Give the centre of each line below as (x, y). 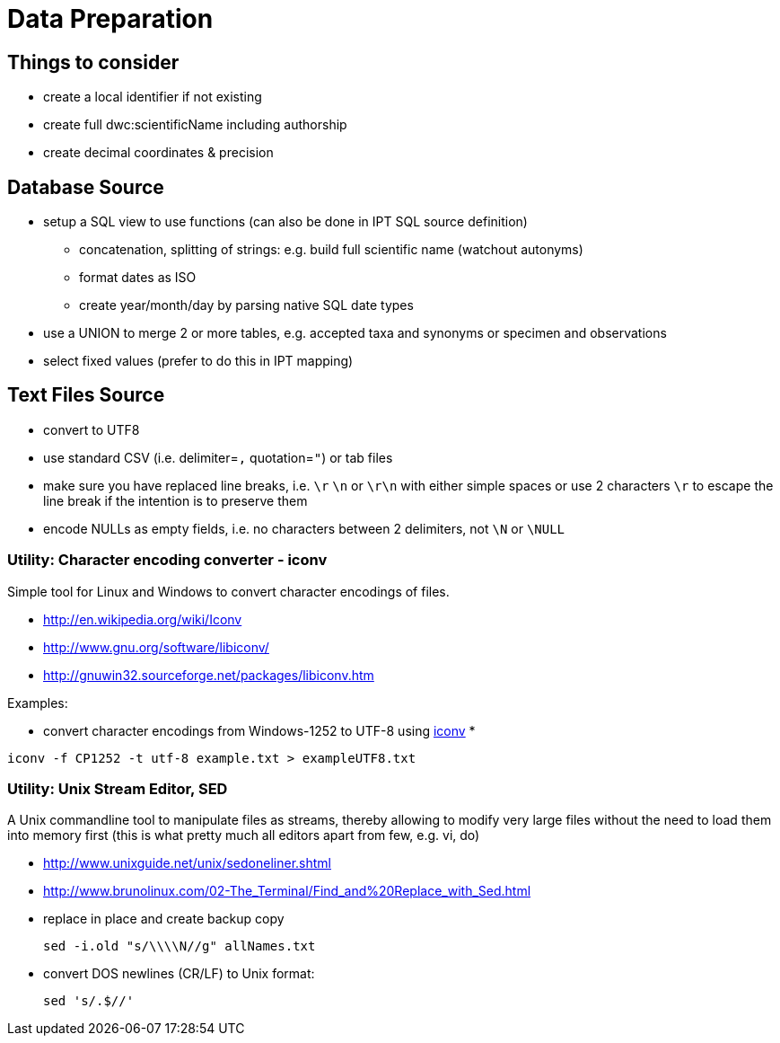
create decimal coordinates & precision (158, 153)
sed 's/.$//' (89, 1001)
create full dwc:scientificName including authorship (195, 125)
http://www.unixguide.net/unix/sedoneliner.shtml (187, 863)
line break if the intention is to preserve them (175, 500)
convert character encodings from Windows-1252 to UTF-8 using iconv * (259, 730)
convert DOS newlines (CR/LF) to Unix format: (179, 974)
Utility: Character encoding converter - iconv (167, 560)
